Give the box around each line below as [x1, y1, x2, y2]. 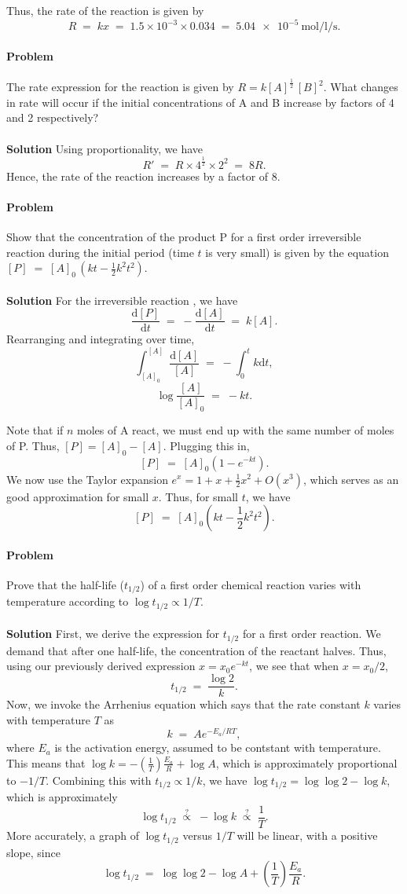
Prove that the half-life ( [6, 576, 124, 592]
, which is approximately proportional [215, 754, 398, 771]
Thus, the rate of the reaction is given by [6, 2, 204, 18]
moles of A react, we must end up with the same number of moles [77, 422, 394, 438]
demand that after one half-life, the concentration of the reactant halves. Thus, [6, 642, 387, 658]
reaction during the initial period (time [6, 244, 194, 260]
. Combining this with [46, 771, 152, 788]
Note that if [6, 422, 64, 438]
